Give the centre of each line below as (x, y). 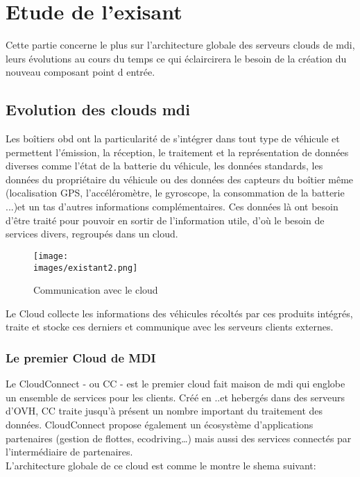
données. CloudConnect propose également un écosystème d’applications (160, 424)
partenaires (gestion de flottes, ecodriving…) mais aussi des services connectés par (179, 438)
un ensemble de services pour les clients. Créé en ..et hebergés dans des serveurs (175, 397)
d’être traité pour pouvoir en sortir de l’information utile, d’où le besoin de (165, 220)
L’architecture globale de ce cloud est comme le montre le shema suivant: (161, 465)
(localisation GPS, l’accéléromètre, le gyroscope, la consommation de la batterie (175, 193)
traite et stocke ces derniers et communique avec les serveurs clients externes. (170, 327)
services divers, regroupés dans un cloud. (92, 234)
